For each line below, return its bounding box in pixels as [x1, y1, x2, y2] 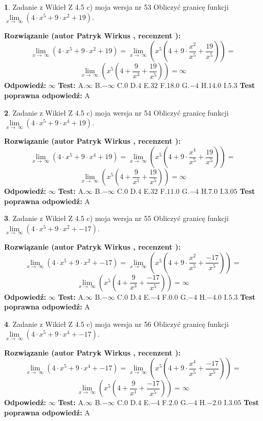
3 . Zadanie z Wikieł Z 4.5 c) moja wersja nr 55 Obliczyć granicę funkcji [4, 213, 229, 224]
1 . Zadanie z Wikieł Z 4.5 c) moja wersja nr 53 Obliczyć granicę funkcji [4, 2, 229, 12]
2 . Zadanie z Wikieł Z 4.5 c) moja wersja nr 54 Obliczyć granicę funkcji [4, 107, 229, 118]
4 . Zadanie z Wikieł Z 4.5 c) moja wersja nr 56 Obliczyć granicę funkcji [4, 318, 229, 329]
